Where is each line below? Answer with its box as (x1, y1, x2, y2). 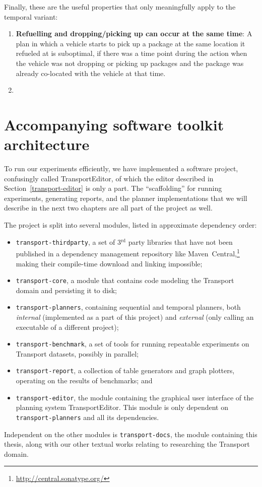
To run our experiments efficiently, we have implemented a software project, (4, 163, 238, 174)
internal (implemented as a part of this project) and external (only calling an (16, 312, 254, 322)
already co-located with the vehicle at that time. (16, 67, 166, 78)
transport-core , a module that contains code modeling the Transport (16, 275, 234, 286)
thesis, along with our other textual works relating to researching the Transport (4, 439, 250, 449)
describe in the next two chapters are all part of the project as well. (4, 202, 213, 213)
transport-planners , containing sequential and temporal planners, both (16, 302, 241, 312)
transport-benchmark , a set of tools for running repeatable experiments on (16, 338, 249, 349)
